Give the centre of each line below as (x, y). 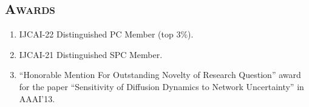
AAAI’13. (37, 98)
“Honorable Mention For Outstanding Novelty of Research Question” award (160, 75)
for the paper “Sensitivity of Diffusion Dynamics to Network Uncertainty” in (161, 86)
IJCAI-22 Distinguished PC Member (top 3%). (106, 34)
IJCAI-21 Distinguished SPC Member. (91, 54)
